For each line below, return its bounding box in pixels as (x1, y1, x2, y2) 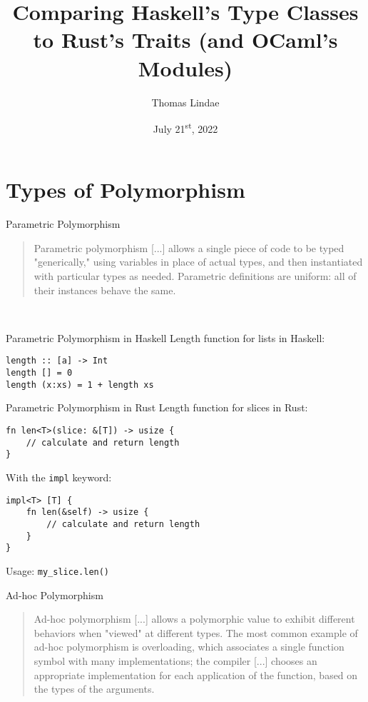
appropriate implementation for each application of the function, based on (34, 667, 358, 682)
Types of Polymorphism (6, 175, 245, 204)
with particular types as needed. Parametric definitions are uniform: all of (34, 269, 357, 284)
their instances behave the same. (34, 282, 176, 297)
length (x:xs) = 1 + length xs (6, 379, 154, 390)
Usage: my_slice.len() (6, 563, 110, 578)
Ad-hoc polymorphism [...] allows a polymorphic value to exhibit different (34, 611, 355, 626)
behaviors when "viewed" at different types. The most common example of (34, 625, 358, 640)
